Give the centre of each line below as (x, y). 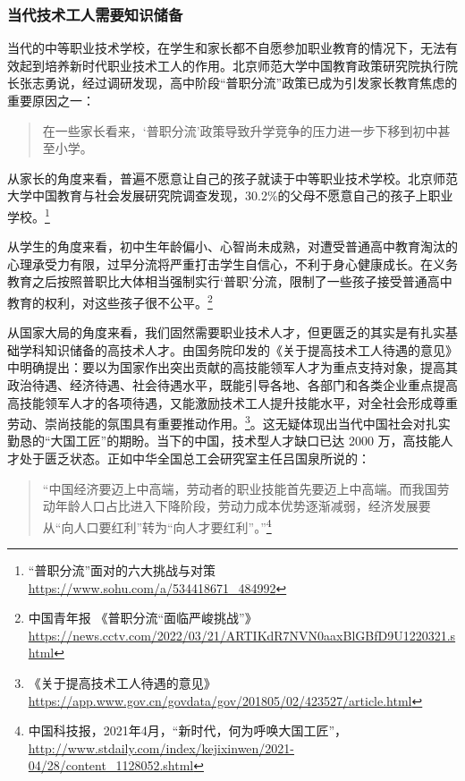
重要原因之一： (51, 100)
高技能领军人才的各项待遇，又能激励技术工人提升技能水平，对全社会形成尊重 (232, 402)
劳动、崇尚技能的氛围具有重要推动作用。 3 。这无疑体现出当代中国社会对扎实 (229, 422)
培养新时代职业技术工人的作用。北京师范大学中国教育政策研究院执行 (245, 65)
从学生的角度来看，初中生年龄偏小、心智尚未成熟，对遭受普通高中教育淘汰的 (232, 246)
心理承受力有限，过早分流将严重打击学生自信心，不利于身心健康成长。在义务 (232, 263)
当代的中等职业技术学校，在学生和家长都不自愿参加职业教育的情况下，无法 (226, 48)
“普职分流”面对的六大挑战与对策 (122, 570)
